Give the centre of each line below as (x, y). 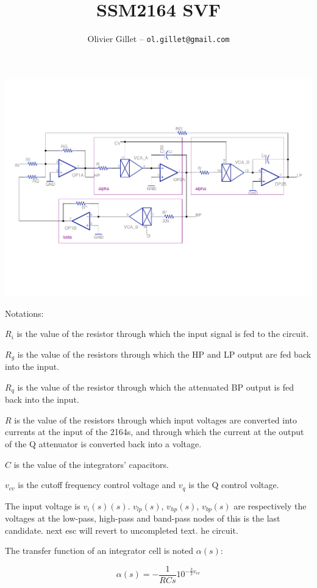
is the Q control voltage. (234, 485)
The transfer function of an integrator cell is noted (99, 551)
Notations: (24, 313)
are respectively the (270, 505)
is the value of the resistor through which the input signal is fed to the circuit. (163, 334)
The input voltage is (43, 505)
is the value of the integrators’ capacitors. (91, 464)
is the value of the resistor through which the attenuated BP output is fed (155, 387)
